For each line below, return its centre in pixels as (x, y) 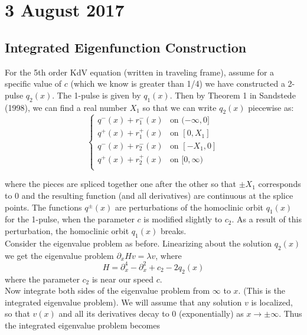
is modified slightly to (183, 219)
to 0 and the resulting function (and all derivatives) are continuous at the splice (149, 196)
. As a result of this (267, 219)
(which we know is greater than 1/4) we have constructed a (178, 83)
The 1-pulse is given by (99, 95)
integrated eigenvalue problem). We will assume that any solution (123, 302)
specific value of (33, 83)
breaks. (173, 231)
